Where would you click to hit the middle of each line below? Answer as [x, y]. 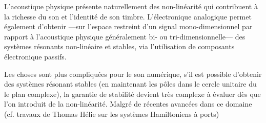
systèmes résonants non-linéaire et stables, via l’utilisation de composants [119, 46]
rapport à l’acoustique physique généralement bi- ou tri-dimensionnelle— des [125, 36]
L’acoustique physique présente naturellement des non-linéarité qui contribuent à [131, 6]
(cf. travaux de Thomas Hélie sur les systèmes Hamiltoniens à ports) [112, 114]
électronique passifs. [35, 56]
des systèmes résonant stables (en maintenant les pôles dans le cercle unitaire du [130, 84]
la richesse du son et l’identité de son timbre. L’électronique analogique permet [128, 16]
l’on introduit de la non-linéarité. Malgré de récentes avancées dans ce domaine [128, 104]
